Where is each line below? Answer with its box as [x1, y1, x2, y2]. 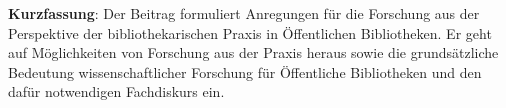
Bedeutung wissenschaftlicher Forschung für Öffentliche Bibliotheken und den [8, 61, 482, 82]
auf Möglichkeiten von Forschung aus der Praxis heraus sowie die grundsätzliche [8, 42, 499, 63]
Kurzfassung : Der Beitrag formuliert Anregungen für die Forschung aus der [8, 3, 480, 23]
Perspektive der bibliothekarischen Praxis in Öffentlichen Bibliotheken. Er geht [8, 22, 492, 43]
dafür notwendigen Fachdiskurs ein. [8, 81, 225, 102]
